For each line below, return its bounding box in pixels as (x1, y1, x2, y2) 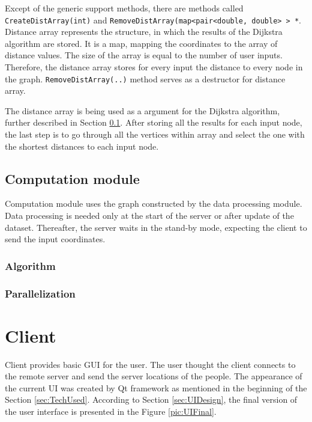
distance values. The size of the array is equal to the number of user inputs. (5, 49, 283, 61)
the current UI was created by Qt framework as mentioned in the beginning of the (5, 381, 307, 394)
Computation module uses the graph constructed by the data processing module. (5, 197, 302, 210)
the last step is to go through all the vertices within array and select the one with (5, 128, 305, 141)
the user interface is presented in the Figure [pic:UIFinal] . (5, 405, 217, 418)
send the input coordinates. (5, 233, 106, 245)
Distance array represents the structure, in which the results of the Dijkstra (5, 25, 283, 38)
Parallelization (5, 286, 76, 301)
